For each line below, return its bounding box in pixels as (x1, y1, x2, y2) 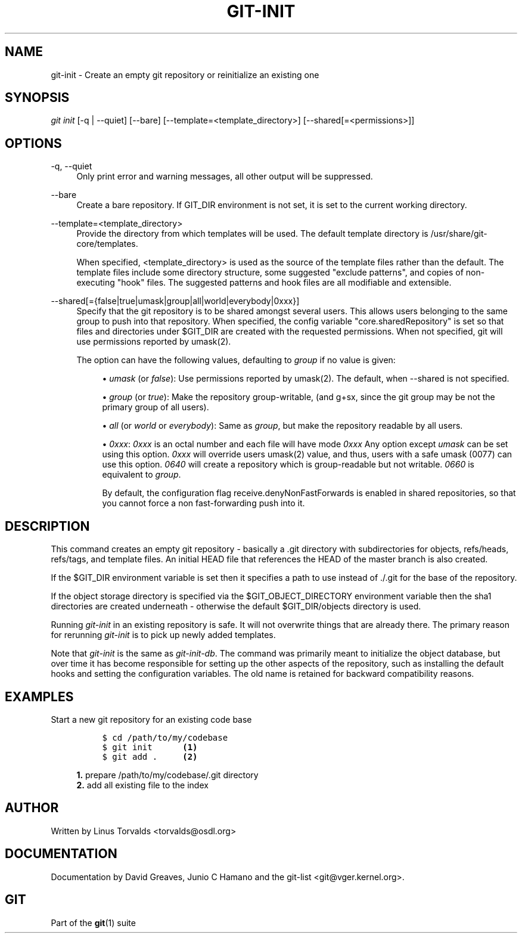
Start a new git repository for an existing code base (51, 714, 252, 725)
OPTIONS (5, 135, 62, 151)
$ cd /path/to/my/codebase (102, 732, 228, 742)
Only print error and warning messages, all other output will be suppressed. (76, 171, 373, 182)
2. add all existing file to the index (76, 779, 209, 790)
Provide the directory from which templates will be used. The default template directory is (76, 228, 428, 239)
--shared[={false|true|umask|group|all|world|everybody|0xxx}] (51, 296, 300, 307)
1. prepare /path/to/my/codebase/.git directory (76, 769, 259, 780)
